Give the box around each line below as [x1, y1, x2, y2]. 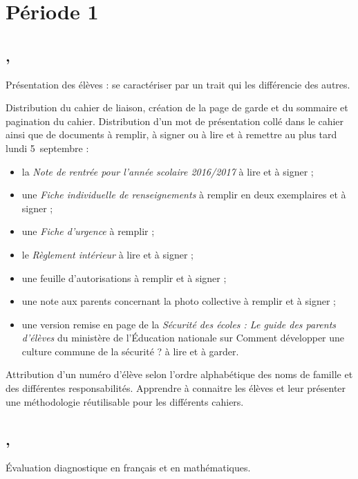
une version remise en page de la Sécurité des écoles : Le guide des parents [21, 317, 337, 331]
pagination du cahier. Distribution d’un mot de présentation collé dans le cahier [6, 113, 344, 128]
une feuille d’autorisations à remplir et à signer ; [21, 270, 227, 285]
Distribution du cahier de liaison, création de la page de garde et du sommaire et [6, 100, 348, 115]
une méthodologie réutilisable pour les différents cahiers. [6, 394, 244, 408]
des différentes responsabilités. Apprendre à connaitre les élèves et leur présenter [6, 381, 346, 395]
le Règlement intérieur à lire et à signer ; [21, 247, 194, 261]
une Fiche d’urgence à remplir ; [21, 224, 155, 238]
